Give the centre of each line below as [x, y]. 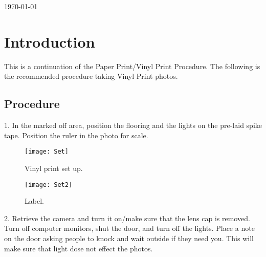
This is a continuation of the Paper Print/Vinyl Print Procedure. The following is [132, 66]
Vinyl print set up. [54, 168]
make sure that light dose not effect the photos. [79, 248]
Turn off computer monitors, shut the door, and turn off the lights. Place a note [129, 228]
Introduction [50, 41]
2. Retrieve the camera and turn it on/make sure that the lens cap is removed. [127, 218]
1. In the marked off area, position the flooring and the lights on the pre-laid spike [133, 125]
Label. [34, 201]
